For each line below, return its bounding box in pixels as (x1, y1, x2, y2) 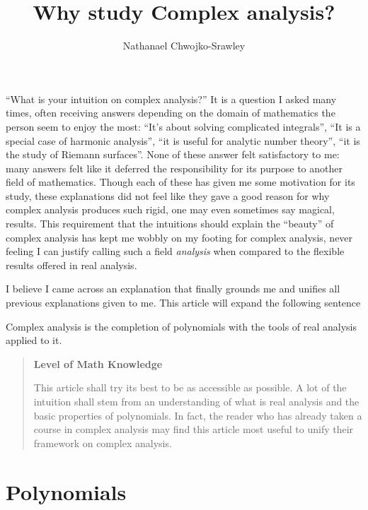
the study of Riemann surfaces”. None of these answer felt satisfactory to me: (6, 147, 340, 162)
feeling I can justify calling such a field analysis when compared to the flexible (6, 244, 345, 259)
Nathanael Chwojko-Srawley (122, 38, 246, 53)
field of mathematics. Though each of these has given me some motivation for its (6, 174, 355, 189)
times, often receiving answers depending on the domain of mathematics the (6, 105, 335, 120)
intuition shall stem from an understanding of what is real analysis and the (33, 394, 360, 408)
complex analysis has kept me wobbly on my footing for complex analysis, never (6, 230, 353, 244)
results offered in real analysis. (6, 257, 137, 272)
